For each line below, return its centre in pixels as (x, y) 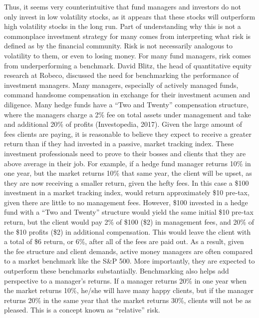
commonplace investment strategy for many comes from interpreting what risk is (128, 36)
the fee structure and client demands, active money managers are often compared (129, 251)
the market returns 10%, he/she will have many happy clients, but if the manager (129, 290)
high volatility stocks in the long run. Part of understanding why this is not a (123, 26)
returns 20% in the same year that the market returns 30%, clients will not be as (128, 300)
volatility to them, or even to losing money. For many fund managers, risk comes (128, 55)
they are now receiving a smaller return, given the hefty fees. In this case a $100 (127, 182)
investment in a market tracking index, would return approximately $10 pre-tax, (127, 192)
